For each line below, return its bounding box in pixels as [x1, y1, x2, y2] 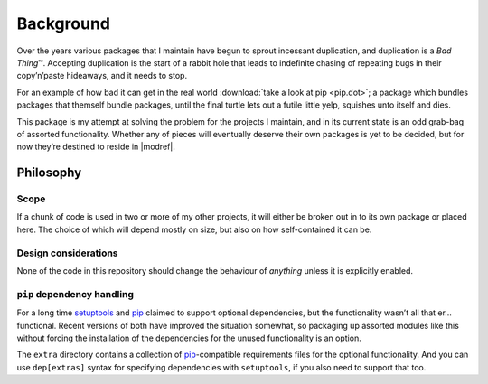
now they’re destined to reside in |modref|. [16, 141, 175, 153]
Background [16, 14, 110, 33]
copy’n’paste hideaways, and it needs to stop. [16, 70, 188, 81]
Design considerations [16, 247, 118, 259]
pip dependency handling [16, 287, 135, 300]
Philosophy [16, 165, 82, 181]
